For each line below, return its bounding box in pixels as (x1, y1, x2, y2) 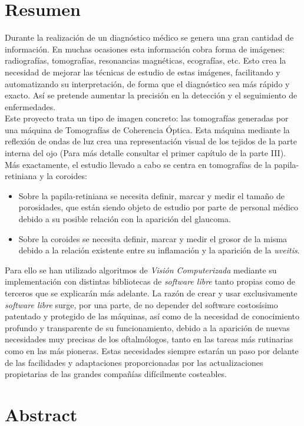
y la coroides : (39, 170, 87, 182)
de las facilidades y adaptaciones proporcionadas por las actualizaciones (5, 356, 263, 368)
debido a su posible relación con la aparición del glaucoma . (18, 213, 231, 225)
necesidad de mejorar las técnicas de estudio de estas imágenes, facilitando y (5, 65, 280, 78)
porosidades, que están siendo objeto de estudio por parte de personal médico (18, 201, 299, 213)
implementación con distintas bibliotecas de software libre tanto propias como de (5, 275, 296, 288)
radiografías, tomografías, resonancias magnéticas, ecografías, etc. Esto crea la (5, 54, 286, 67)
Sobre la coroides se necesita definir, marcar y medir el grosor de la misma (18, 232, 288, 245)
